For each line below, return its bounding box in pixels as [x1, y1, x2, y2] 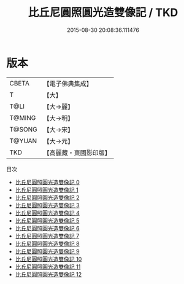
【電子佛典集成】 [43, 79, 93, 88]
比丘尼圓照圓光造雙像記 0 [15, 178, 80, 186]
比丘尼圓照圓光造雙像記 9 [15, 247, 80, 255]
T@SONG [9, 125, 38, 133]
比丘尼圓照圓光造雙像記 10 [15, 255, 82, 262]
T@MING [9, 113, 36, 122]
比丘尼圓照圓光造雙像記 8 [15, 240, 80, 247]
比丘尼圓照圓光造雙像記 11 [15, 262, 81, 270]
